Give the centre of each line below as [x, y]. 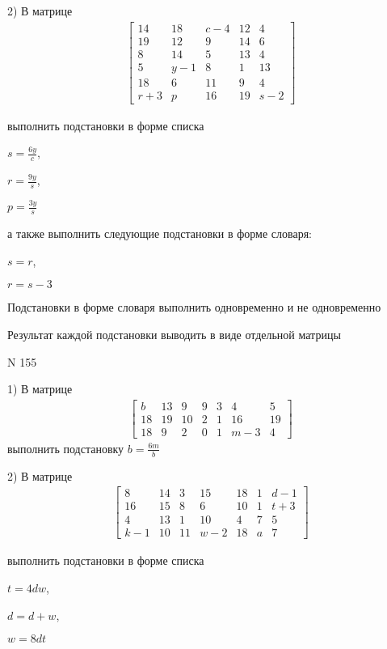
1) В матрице [40, 389]
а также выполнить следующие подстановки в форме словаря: [160, 233]
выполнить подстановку [66, 448]
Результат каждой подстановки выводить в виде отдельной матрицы [174, 334]
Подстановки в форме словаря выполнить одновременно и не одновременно [194, 307]
